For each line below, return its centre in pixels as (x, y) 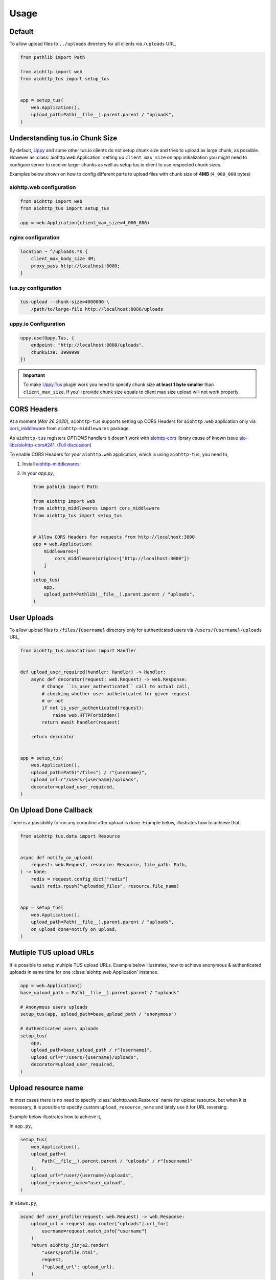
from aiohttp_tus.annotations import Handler (78, 651)
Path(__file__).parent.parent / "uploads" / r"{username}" (117, 1161)
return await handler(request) (81, 722)
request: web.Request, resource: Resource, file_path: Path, (109, 865)
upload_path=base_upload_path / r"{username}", (92, 1050)
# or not (53, 701)
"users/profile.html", (70, 1252)
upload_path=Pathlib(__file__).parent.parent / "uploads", (119, 594)
